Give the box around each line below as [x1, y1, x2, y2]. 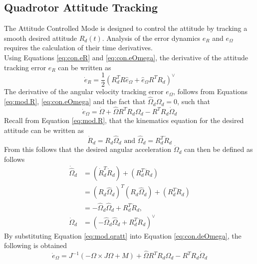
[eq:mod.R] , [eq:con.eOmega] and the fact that [4, 96, 146, 107]
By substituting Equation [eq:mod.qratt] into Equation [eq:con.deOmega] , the [4, 230, 242, 241]
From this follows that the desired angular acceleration [4, 144, 172, 154]
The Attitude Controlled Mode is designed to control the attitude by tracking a [4, 23, 248, 33]
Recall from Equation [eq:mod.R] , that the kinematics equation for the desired [4, 115, 244, 126]
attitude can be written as [4, 125, 84, 135]
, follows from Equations [173, 86, 248, 97]
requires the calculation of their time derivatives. [4, 42, 153, 53]
